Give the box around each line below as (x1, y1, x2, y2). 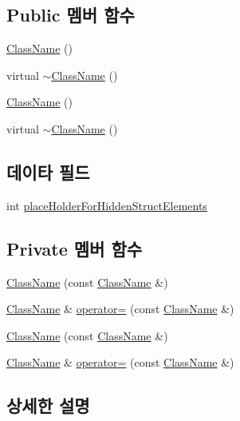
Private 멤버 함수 (6, 236, 143, 260)
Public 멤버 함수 (6, 2, 135, 27)
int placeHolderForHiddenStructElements (6, 197, 207, 213)
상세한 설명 (6, 393, 90, 418)
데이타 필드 (6, 159, 90, 184)
